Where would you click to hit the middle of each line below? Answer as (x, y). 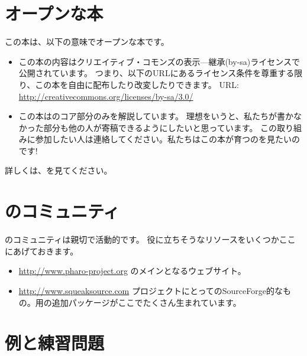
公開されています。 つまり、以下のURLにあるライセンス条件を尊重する (156, 73)
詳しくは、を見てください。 (59, 170)
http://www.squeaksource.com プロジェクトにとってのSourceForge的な (151, 290)
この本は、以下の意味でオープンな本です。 (87, 42)
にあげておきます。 (42, 251)
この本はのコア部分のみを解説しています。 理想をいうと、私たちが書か (156, 116)
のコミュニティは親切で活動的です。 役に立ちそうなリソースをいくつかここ (150, 239)
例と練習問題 (55, 343)
